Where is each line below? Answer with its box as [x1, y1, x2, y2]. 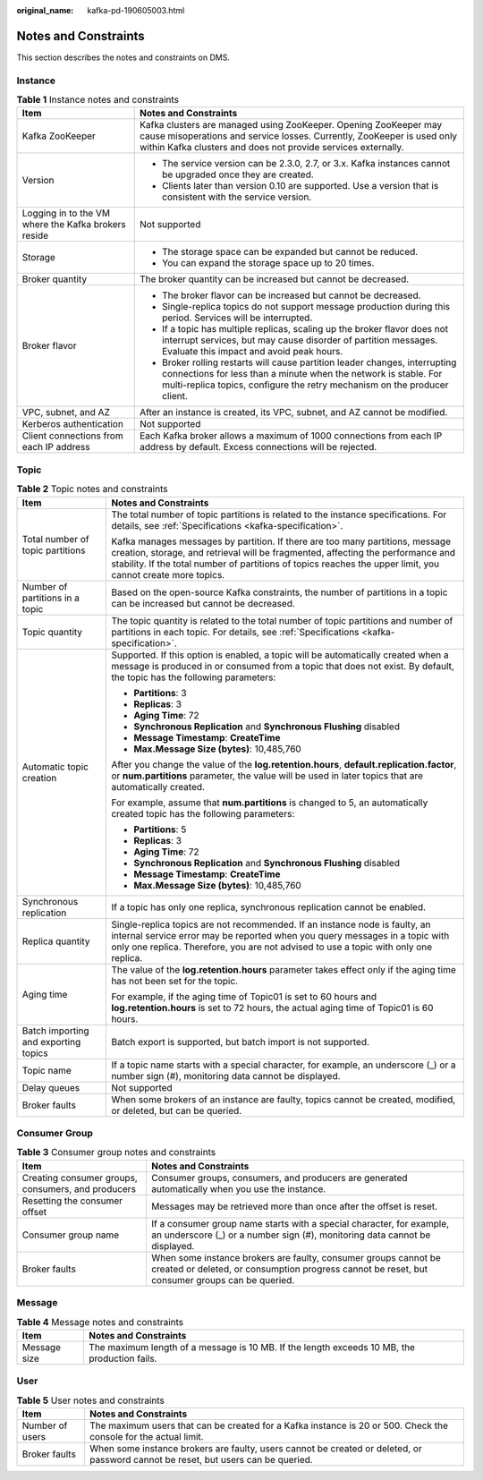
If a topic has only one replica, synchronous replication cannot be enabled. [111, 900, 427, 913]
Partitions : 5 [133, 823, 187, 836]
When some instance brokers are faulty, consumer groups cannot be [150, 1251, 442, 1263]
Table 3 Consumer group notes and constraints [16, 1146, 216, 1159]
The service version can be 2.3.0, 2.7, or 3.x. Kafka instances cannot [162, 157, 451, 170]
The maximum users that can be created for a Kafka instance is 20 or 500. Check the [89, 1419, 449, 1432]
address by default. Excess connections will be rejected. [140, 441, 377, 454]
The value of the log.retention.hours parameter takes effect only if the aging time [111, 963, 456, 975]
